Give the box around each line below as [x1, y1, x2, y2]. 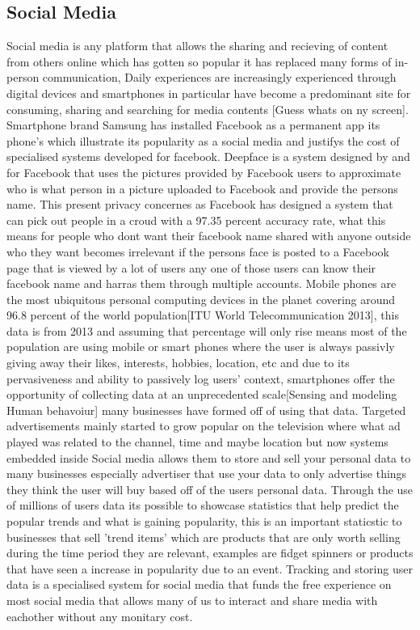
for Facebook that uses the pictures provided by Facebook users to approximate [6, 163, 401, 180]
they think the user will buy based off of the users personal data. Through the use [6, 480, 414, 497]
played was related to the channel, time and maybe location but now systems [6, 433, 388, 450]
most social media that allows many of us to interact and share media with [6, 591, 378, 608]
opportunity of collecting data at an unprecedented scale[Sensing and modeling [6, 386, 397, 403]
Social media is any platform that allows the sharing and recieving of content [6, 37, 388, 54]
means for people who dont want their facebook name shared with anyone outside [6, 227, 411, 244]
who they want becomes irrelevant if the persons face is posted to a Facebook [6, 243, 389, 260]
